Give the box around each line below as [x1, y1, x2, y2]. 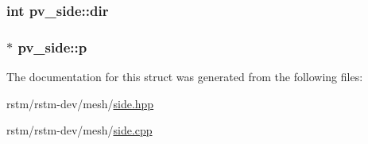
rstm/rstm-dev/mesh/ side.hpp [6, 95, 154, 111]
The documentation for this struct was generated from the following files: [6, 68, 363, 85]
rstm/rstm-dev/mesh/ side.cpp [6, 122, 153, 138]
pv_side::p [17, 37, 87, 56]
